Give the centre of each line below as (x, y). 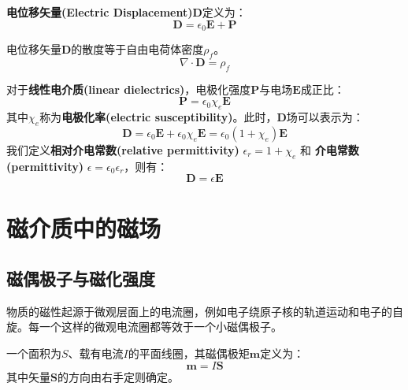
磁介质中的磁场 (84, 228)
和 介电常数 (330, 149)
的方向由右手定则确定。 (118, 376)
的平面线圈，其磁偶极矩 (189, 353)
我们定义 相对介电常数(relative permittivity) (123, 149)
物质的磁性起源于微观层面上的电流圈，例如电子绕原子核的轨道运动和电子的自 (205, 311)
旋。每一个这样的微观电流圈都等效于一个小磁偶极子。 (144, 327)
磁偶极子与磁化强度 (81, 278)
